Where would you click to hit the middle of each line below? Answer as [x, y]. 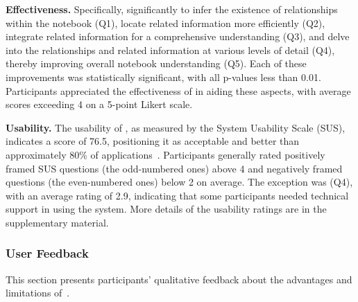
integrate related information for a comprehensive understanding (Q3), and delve [178, 36]
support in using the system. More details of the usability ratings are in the [166, 209]
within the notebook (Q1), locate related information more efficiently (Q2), [165, 23]
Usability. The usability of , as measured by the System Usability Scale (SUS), [176, 127]
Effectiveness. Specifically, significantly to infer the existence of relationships [172, 9]
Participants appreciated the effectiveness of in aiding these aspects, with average [178, 90]
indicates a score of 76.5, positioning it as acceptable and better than [153, 141]
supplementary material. [57, 222]
